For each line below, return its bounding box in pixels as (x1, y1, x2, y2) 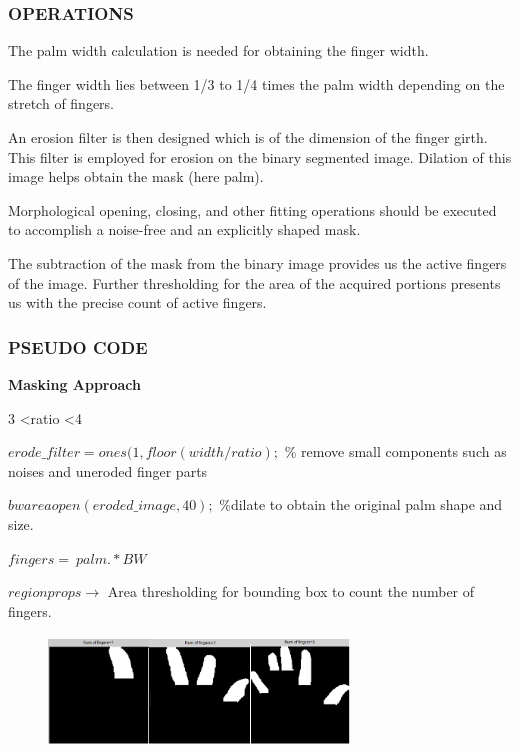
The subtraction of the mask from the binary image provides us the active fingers (8, 252, 507, 273)
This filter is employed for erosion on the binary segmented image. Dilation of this (8, 146, 512, 167)
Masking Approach (8, 373, 142, 394)
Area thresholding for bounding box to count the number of (107, 581, 475, 602)
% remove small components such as (284, 441, 507, 462)
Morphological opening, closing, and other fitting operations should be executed (8, 199, 497, 220)
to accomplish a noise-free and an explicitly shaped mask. (8, 219, 361, 240)
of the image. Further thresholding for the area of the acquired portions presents (8, 272, 501, 293)
